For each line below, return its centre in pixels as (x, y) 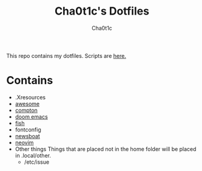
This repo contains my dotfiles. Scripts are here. (66, 55)
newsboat (28, 136)
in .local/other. (33, 155)
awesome (27, 103)
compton (26, 110)
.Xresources (30, 97)
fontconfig (28, 130)
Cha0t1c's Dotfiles (102, 11)
